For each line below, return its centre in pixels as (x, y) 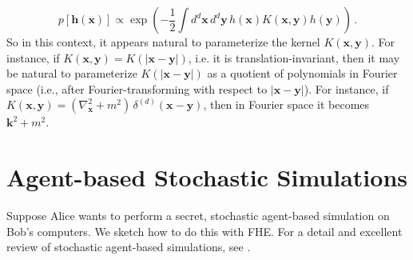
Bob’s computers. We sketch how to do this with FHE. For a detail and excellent (205, 231)
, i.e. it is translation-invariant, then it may (294, 57)
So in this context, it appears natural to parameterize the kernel (163, 42)
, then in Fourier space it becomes (286, 104)
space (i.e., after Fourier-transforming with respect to (137, 88)
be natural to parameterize (72, 73)
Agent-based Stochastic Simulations (207, 177)
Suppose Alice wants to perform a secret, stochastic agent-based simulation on (198, 216)
